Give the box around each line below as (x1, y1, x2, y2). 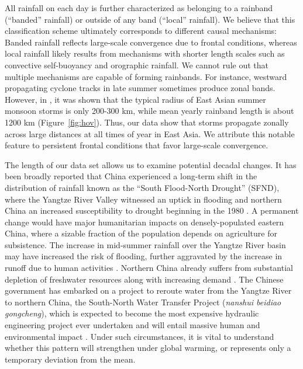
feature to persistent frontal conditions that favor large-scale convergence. (5, 139, 268, 151)
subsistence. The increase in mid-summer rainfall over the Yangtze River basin (5, 238, 286, 250)
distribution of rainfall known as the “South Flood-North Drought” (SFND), (5, 181, 280, 193)
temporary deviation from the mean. (5, 353, 136, 365)
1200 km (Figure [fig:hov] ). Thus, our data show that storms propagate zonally (5, 116, 289, 128)
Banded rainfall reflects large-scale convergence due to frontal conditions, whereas (5, 36, 297, 48)
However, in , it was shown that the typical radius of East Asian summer (5, 93, 266, 105)
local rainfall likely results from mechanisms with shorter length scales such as (5, 47, 285, 60)
